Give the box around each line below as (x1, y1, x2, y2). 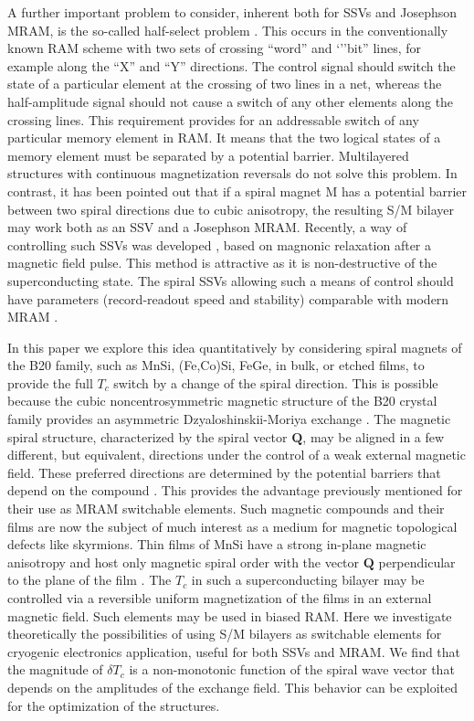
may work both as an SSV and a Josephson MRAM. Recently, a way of (7, 217, 407, 237)
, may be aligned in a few (302, 427, 445, 446)
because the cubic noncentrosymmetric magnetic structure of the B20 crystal (7, 391, 437, 410)
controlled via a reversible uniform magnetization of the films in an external (7, 588, 432, 607)
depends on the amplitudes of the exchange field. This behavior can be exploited (7, 677, 458, 696)
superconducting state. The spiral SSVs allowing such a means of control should (7, 270, 454, 290)
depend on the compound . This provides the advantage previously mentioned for (7, 481, 463, 500)
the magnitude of (7, 660, 103, 679)
